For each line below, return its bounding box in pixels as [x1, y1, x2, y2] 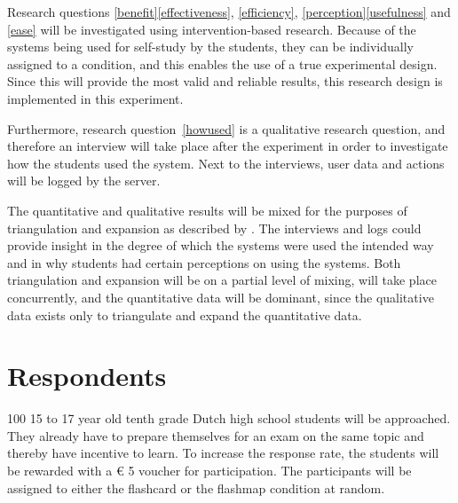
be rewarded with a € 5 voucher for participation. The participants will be [7, 461, 412, 479]
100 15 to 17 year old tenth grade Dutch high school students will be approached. [7, 409, 451, 428]
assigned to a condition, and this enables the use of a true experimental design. [7, 54, 438, 73]
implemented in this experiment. [7, 89, 184, 107]
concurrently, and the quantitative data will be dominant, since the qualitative [7, 287, 434, 306]
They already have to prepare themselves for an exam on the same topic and [7, 426, 424, 444]
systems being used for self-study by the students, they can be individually [7, 37, 415, 56]
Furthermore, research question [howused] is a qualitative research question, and [7, 119, 446, 138]
